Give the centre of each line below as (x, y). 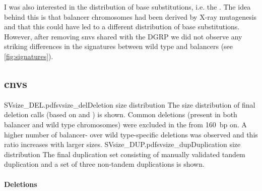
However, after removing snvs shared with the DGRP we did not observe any (123, 36)
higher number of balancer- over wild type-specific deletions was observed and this (131, 134)
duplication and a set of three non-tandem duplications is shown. (104, 164)
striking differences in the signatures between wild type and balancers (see (119, 46)
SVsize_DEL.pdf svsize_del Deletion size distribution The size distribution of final (130, 104)
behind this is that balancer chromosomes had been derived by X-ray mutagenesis (130, 16)
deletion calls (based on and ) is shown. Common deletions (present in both (121, 114)
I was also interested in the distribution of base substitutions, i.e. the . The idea (127, 7)
